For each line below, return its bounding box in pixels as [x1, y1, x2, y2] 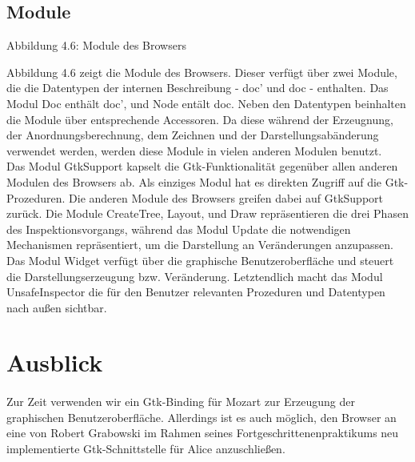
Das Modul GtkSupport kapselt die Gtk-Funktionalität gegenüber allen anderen [6, 158, 398, 175]
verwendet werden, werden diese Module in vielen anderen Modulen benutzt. [6, 142, 382, 159]
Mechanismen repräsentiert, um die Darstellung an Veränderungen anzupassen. [6, 236, 393, 253]
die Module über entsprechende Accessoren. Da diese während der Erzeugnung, [6, 110, 393, 127]
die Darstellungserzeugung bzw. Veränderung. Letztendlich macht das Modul [6, 267, 383, 284]
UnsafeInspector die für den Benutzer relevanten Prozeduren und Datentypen [6, 283, 385, 300]
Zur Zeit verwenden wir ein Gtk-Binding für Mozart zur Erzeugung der [6, 393, 356, 410]
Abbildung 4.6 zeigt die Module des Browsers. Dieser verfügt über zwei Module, [6, 63, 397, 80]
